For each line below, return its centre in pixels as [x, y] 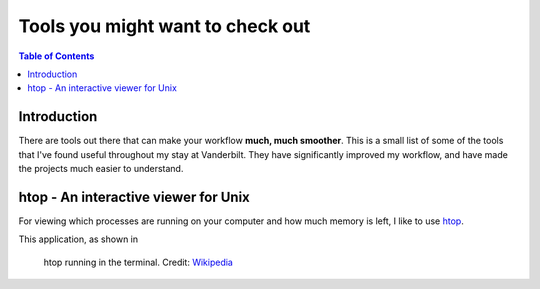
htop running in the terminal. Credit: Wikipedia [138, 262]
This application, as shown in [78, 239]
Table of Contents [56, 56]
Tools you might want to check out [164, 26]
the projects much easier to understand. [101, 169]
